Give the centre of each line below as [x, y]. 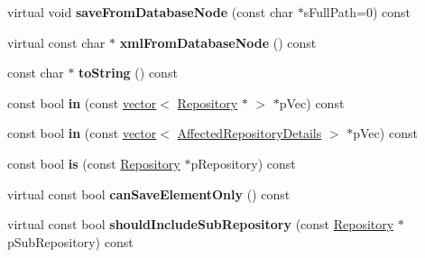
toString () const [128, 73]
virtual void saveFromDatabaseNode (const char [150, 12]
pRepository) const [243, 163]
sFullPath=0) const [357, 12]
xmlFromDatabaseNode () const [218, 42]
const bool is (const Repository [94, 163]
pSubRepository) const [70, 241]
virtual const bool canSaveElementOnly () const [149, 193]
